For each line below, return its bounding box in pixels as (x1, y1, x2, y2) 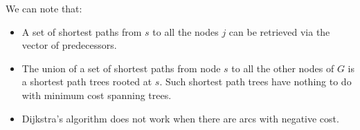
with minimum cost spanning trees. (21, 87, 172, 102)
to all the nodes (152, 24, 219, 39)
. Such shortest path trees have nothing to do (159, 74, 352, 89)
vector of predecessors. (21, 38, 117, 52)
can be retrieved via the (228, 24, 330, 39)
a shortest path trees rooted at (21, 74, 152, 89)
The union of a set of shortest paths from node (21, 61, 221, 75)
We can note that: (6, 1, 82, 15)
